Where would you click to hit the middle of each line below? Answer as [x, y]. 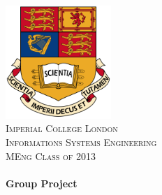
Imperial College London [62, 128]
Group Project [42, 183]
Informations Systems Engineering [81, 142]
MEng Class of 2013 [51, 156]
